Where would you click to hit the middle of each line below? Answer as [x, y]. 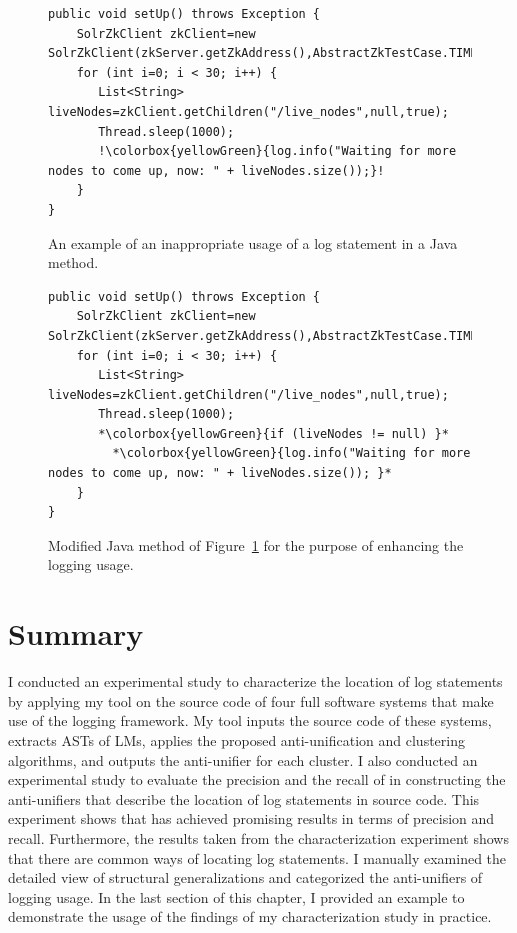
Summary [76, 633]
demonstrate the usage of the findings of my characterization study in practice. [250, 916]
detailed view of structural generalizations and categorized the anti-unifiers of [245, 877]
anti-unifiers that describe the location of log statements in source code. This [244, 798]
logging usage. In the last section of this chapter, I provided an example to [236, 896]
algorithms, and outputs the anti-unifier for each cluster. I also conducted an [243, 759]
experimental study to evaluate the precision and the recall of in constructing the [257, 779]
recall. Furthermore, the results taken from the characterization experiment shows [258, 837]
